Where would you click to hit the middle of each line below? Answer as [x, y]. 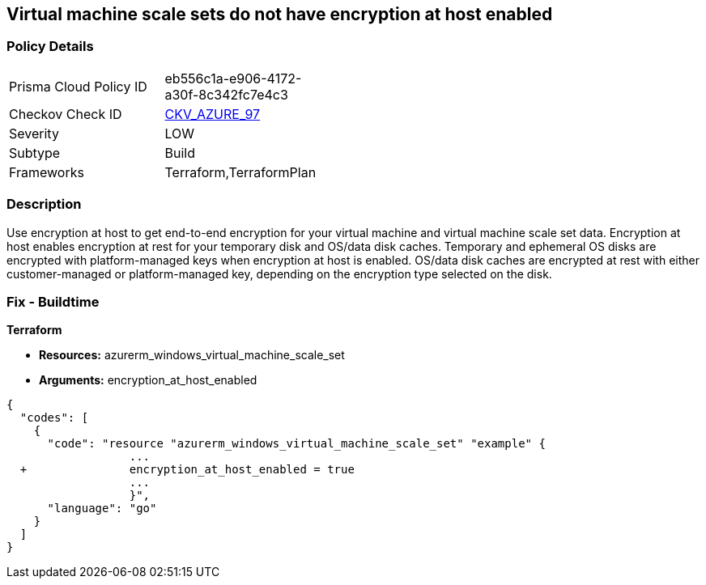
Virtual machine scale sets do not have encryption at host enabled [280, 14]
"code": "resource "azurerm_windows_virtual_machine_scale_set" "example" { [296, 444]
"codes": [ [54, 418]
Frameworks [47, 172]
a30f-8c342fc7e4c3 [226, 94]
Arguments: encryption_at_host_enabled [148, 380]
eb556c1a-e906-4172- [233, 78]
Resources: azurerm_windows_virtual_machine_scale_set [192, 355]
